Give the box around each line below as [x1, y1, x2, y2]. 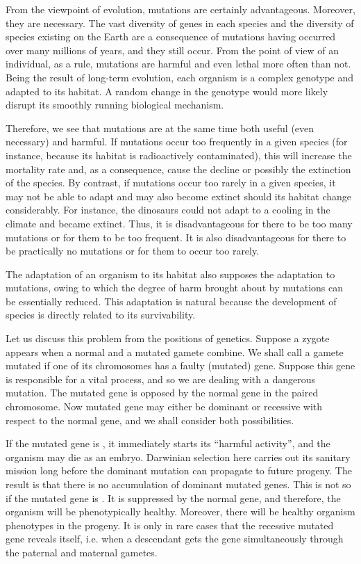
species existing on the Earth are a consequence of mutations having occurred [6, 29, 336, 44]
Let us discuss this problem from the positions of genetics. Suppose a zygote [6, 331, 330, 346]
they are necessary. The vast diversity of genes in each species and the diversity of [6, 15, 354, 30]
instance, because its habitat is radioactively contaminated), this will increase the [6, 147, 352, 162]
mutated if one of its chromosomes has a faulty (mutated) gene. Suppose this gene [6, 358, 355, 373]
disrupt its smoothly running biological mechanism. [6, 97, 224, 112]
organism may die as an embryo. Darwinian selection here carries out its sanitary [6, 449, 351, 464]
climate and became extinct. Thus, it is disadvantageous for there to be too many [6, 216, 353, 230]
